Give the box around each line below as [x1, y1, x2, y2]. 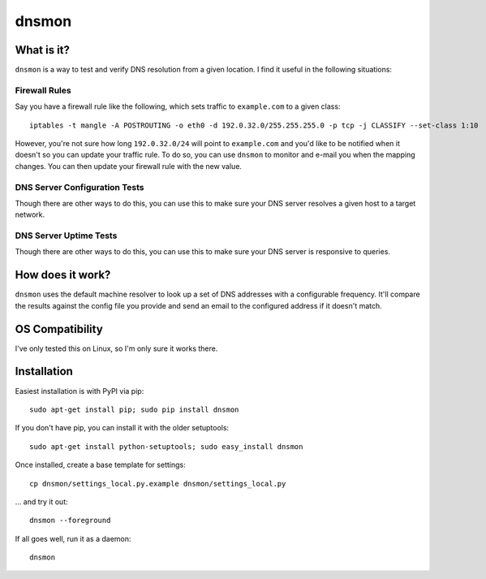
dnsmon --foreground [29, 516, 111, 525]
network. [15, 210, 45, 219]
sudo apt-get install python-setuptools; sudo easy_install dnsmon [29, 442, 303, 451]
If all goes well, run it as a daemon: [15, 534, 131, 543]
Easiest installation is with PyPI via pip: [15, 386, 144, 395]
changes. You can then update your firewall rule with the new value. [15, 161, 243, 171]
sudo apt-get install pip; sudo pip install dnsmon [29, 404, 239, 414]
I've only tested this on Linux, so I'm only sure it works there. [15, 344, 218, 353]
